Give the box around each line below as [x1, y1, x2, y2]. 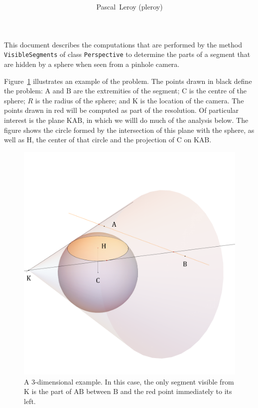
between [86, 386, 111, 397]
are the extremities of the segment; [73, 85, 180, 96]
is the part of [31, 386, 72, 397]
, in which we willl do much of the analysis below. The [82, 115, 249, 125]
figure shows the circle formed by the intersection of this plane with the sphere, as [4, 124, 255, 135]
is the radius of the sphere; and [35, 95, 130, 105]
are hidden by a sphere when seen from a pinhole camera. [4, 59, 180, 69]
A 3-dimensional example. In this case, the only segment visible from [24, 376, 234, 387]
